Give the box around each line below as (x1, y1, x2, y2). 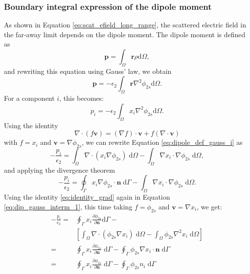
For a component (4, 93, 55, 103)
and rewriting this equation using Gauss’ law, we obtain (4, 66, 172, 76)
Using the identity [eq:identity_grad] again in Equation (4, 192, 170, 202)
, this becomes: (59, 93, 104, 103)
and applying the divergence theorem (4, 164, 115, 175)
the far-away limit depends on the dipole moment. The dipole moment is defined (4, 29, 246, 39)
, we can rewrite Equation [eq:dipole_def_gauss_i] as (82, 137, 243, 147)
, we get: (197, 201, 222, 211)
